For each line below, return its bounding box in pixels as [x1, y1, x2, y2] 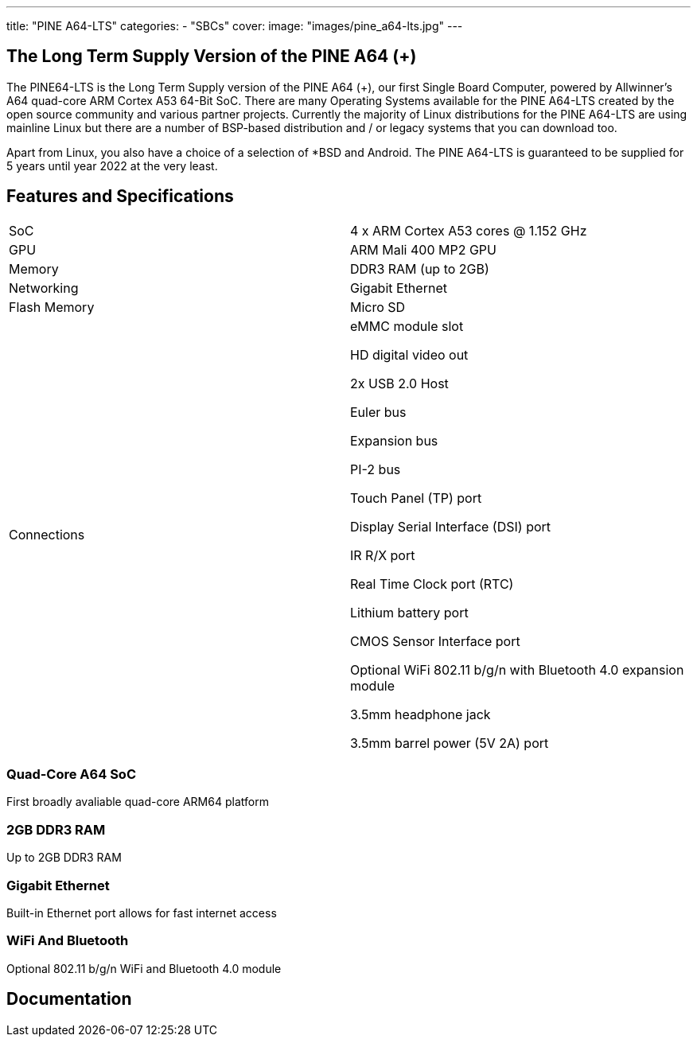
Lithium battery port [350, 604, 469, 621]
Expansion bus [350, 432, 438, 449]
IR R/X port [350, 547, 415, 563]
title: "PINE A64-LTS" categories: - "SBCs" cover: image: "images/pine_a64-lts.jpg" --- [6, 19, 463, 33]
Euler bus [350, 403, 407, 420]
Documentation [6, 989, 132, 1010]
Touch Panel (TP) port [350, 489, 482, 506]
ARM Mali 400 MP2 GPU [350, 241, 496, 258]
